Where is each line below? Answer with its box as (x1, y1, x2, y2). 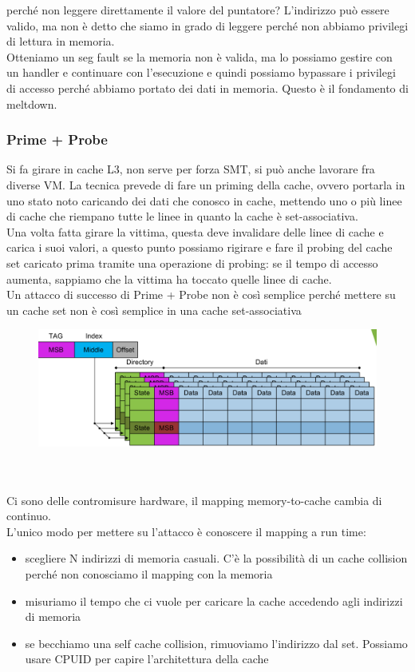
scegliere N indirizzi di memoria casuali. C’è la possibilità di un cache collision (25, 550, 408, 567)
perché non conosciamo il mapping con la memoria (25, 566, 273, 583)
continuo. (6, 507, 52, 524)
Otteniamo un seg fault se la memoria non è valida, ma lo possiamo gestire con (6, 48, 393, 65)
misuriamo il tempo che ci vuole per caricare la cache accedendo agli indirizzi (25, 592, 403, 609)
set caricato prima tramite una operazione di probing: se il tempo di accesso (6, 254, 378, 271)
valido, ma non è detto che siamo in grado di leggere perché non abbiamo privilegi (6, 17, 409, 34)
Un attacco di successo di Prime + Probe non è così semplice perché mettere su (6, 286, 396, 303)
